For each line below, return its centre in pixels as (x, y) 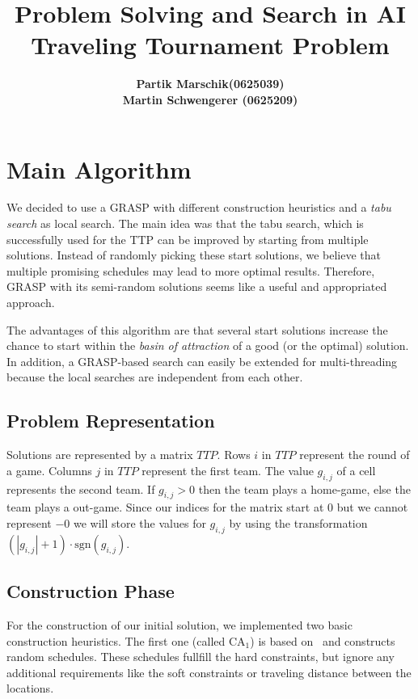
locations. (30, 688)
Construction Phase (91, 591)
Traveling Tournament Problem (210, 45)
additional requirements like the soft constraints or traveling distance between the (209, 672)
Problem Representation (111, 421)
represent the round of (355, 455)
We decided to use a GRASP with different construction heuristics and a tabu (199, 207)
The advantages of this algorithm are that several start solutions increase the (197, 329)
